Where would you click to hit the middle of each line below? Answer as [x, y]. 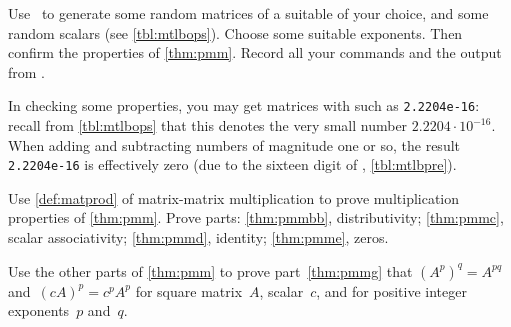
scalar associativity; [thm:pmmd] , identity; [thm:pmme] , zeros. [198, 237]
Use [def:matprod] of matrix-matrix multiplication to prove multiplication [234, 197]
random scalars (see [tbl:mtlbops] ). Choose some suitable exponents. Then [235, 32]
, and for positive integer [391, 290]
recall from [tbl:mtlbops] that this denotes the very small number [208, 125]
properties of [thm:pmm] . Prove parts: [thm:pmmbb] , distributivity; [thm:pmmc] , [256, 217]
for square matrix [189, 290]
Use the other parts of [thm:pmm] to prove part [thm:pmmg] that [210, 270]
